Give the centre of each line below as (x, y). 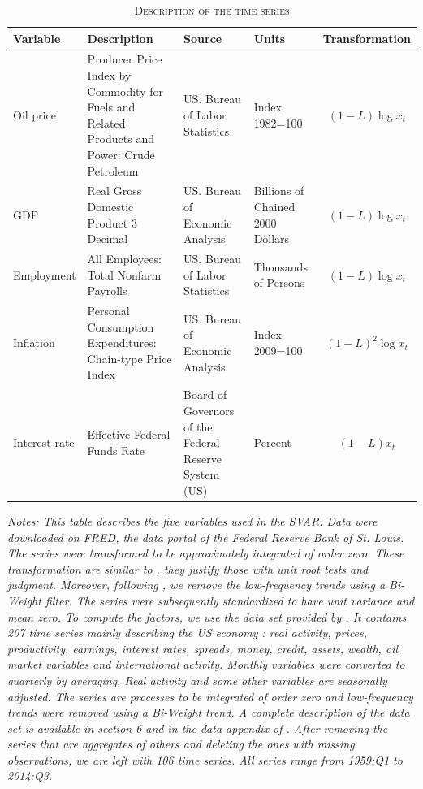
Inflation (34, 342)
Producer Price (125, 59)
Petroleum (113, 170)
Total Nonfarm (124, 274)
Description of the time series (212, 10)
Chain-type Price (129, 358)
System (202, 474)
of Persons (279, 282)
